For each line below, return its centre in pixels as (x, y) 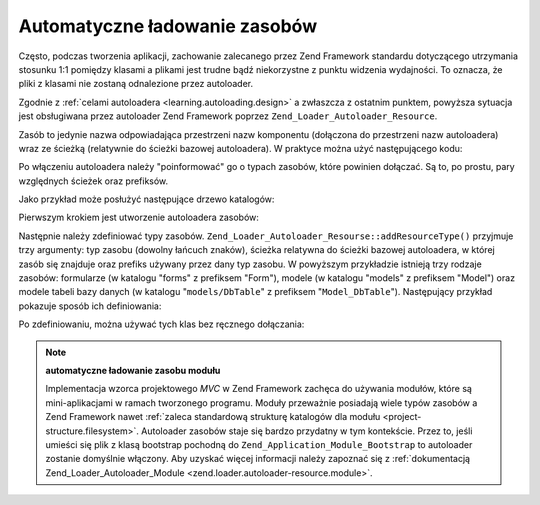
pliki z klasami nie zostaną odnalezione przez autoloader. (136, 84)
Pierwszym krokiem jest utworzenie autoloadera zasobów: (139, 217)
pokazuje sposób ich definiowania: (90, 306)
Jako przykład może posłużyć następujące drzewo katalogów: (146, 199)
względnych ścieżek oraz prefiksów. (93, 181)
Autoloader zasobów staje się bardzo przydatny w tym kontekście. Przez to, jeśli (307, 431)
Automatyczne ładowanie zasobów (168, 26)
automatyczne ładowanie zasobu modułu (133, 370)
